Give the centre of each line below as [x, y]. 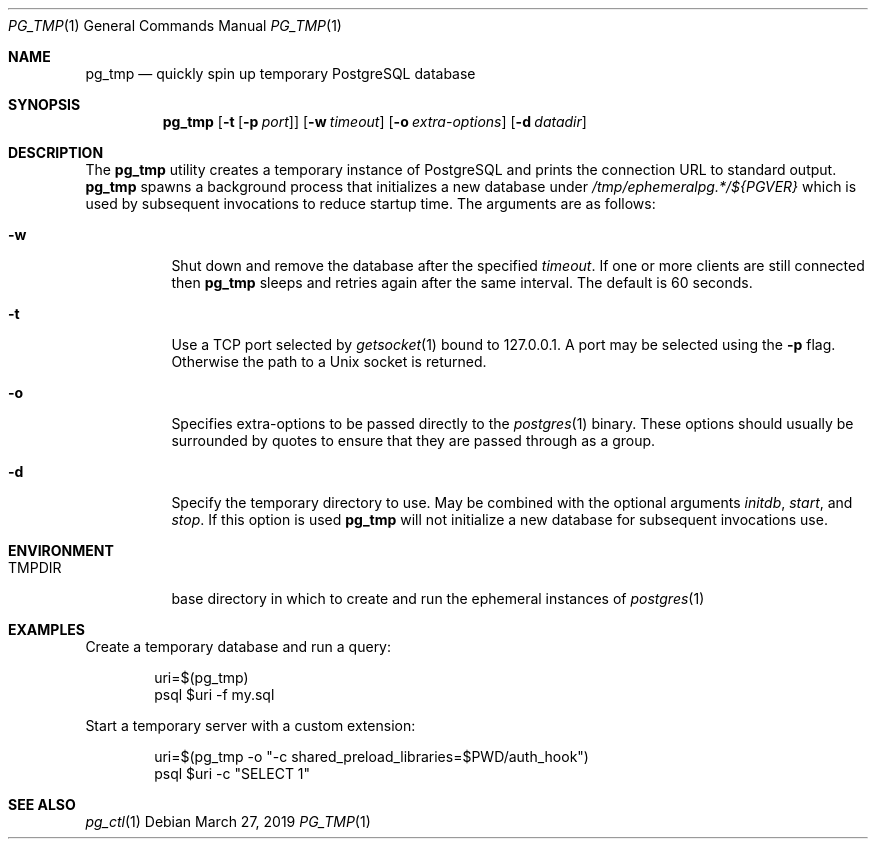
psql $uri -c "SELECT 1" [232, 773]
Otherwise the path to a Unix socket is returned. [329, 361]
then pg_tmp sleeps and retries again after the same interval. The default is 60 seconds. [462, 282]
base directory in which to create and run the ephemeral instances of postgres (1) [438, 598]
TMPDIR [35, 567]
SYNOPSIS [44, 104]
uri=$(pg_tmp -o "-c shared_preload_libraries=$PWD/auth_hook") [371, 756]
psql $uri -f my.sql [214, 694]
